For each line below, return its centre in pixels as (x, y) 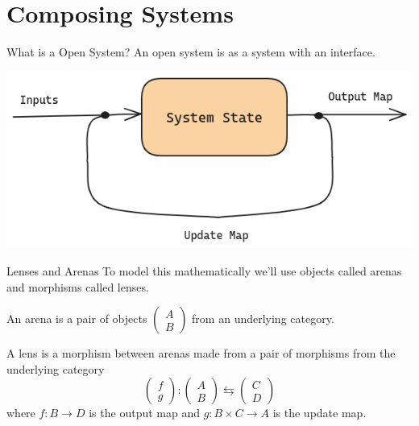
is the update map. (319, 413)
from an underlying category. (263, 318)
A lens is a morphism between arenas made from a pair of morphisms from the (201, 353)
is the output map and (144, 413)
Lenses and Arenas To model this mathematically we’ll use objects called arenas (204, 270)
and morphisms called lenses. (78, 286)
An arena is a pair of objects (77, 318)
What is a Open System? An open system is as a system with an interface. (191, 52)
